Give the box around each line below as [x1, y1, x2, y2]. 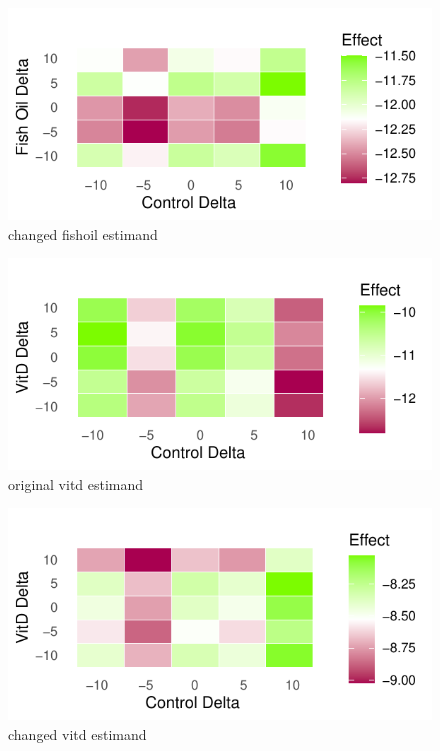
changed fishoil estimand [8, 223, 158, 244]
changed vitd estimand [8, 723, 147, 744]
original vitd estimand [8, 473, 144, 494]
